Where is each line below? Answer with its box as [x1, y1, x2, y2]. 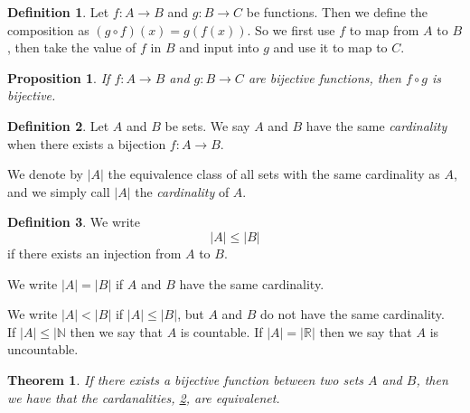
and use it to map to [273, 38, 388, 57]
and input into [179, 38, 259, 57]
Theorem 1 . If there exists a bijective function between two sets [7, 370, 364, 389]
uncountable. [7, 340, 79, 359]
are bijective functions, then [248, 68, 401, 87]
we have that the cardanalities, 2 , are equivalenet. [7, 388, 280, 407]
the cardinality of [135, 182, 230, 201]
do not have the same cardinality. [260, 305, 445, 324]
